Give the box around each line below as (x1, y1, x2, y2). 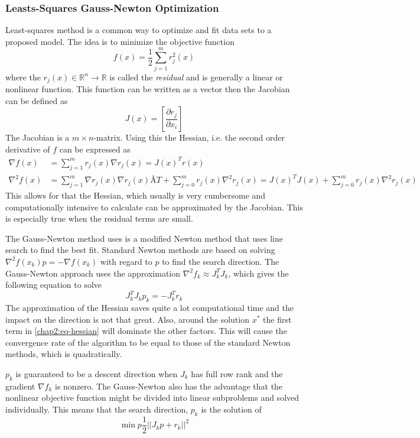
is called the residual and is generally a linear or (109, 70, 283, 83)
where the (5, 70, 41, 83)
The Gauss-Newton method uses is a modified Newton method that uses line (5, 232, 283, 244)
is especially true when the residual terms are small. (5, 212, 193, 225)
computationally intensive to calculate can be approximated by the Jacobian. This (5, 200, 304, 213)
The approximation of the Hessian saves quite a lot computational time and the (5, 301, 294, 314)
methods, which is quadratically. (5, 348, 122, 360)
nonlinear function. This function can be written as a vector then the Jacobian (5, 82, 290, 95)
